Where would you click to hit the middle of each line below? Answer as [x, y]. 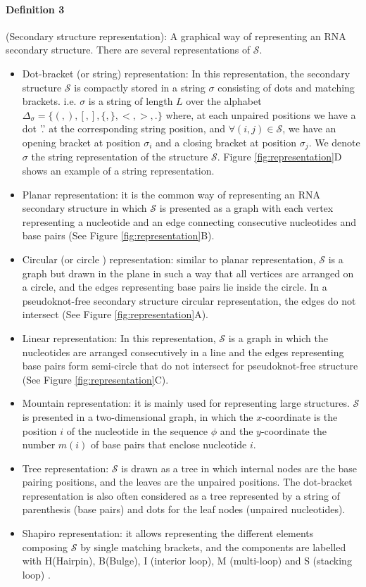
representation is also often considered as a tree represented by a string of [181, 495]
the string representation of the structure [120, 157]
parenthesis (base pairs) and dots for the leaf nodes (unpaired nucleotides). [184, 509]
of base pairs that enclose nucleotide [169, 444]
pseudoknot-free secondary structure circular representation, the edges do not [189, 300]
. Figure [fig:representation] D [279, 157]
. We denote [334, 142]
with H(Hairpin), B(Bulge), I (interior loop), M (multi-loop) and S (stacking [187, 561]
